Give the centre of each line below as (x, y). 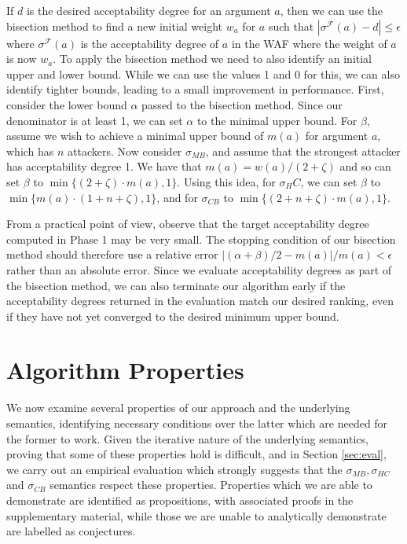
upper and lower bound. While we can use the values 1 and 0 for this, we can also (203, 74)
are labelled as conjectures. (71, 531)
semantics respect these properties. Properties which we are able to (211, 485)
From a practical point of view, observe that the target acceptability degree (188, 224)
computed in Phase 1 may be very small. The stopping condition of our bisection (201, 239)
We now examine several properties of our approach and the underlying (178, 408)
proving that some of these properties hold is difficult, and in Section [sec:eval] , (196, 454)
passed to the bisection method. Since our (242, 104)
